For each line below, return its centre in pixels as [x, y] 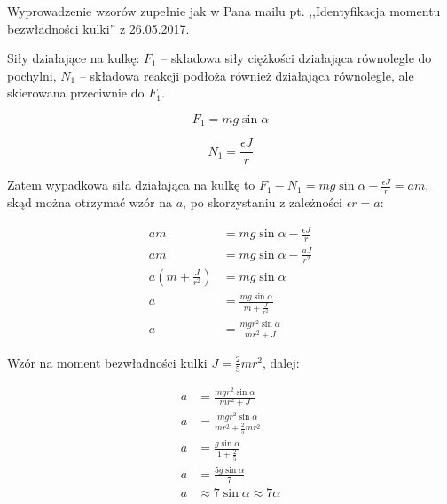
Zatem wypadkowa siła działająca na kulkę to [131, 185]
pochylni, [32, 75]
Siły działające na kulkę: [74, 58]
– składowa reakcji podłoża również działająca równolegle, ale [247, 75]
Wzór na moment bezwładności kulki [107, 362]
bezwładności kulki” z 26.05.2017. [98, 28]
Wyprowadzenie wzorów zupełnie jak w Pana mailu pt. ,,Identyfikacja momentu [224, 11]
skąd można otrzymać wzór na [90, 202]
